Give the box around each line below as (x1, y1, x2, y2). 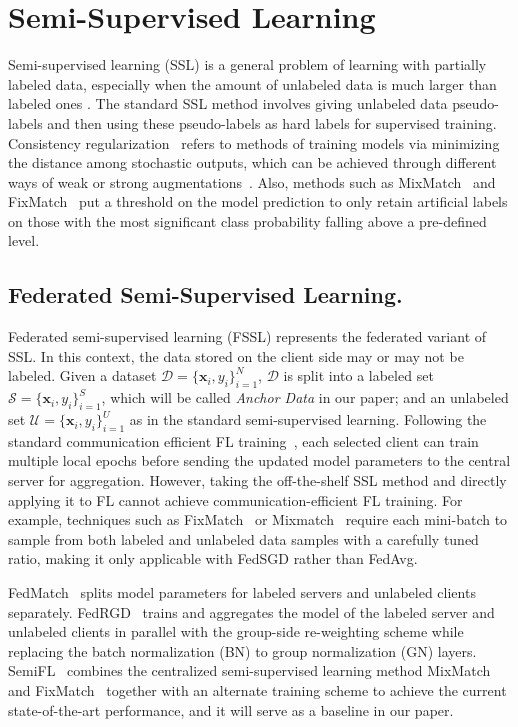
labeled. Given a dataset (8, 365, 157, 386)
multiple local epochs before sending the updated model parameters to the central (8, 450, 511, 471)
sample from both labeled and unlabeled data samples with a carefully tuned (8, 528, 479, 549)
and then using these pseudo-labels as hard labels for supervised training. (47, 112, 497, 133)
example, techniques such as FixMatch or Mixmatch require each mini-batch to (8, 509, 508, 530)
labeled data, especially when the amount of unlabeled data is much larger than (8, 73, 497, 94)
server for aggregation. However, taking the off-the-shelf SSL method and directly (8, 470, 507, 491)
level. (8, 230, 40, 251)
